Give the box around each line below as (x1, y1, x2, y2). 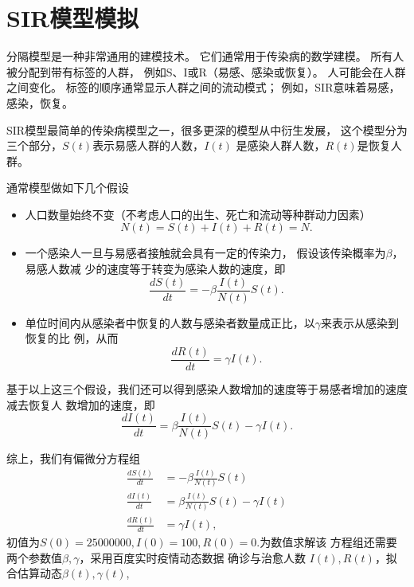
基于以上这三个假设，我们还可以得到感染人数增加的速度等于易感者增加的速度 (6, 380, 408, 397)
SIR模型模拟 (6, 2, 139, 34)
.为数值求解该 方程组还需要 (256, 534, 397, 550)
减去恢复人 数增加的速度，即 (6, 396, 155, 413)
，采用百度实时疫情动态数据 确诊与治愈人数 (79, 549, 307, 565)
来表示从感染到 (321, 314, 400, 331)
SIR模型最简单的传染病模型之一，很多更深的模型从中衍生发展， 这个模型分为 (6, 121, 408, 138)
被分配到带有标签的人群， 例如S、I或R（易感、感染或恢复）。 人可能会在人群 (6, 63, 406, 80)
